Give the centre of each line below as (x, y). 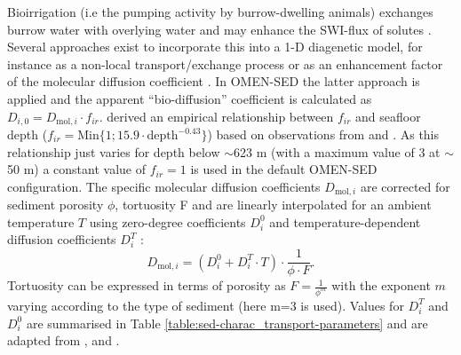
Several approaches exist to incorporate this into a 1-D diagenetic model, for (215, 47)
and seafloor (388, 116)
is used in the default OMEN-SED (284, 169)
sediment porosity (56, 205)
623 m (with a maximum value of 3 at (337, 151)
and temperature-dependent (345, 221)
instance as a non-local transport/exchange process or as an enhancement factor (225, 63)
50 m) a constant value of (77, 169)
